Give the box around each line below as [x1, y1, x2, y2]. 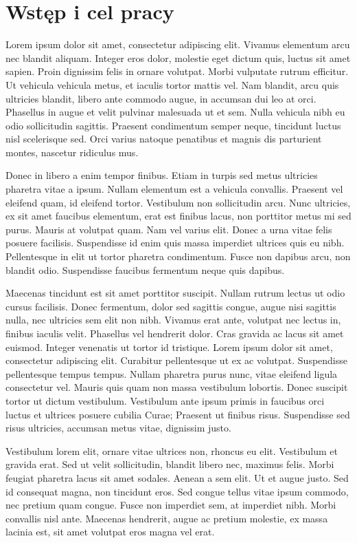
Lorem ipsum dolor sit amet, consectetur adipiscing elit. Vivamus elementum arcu [5, 37, 350, 52]
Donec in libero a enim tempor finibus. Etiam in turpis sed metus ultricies [5, 168, 318, 182]
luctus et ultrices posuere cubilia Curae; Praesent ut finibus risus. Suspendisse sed [5, 407, 350, 421]
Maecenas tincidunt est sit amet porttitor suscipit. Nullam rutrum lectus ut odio [5, 286, 345, 300]
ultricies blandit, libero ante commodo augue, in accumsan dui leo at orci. [5, 91, 316, 105]
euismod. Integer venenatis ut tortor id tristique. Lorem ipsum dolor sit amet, [5, 339, 333, 354]
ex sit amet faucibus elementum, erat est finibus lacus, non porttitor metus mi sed [5, 209, 352, 223]
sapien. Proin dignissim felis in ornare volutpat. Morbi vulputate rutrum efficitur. [5, 64, 349, 78]
